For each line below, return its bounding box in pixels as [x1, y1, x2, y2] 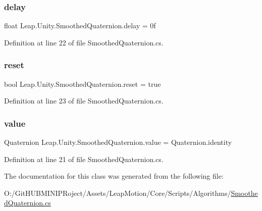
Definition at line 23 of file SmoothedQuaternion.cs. [4, 95, 164, 106]
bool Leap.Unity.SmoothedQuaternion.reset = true [4, 78, 161, 89]
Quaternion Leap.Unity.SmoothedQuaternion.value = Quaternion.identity [4, 137, 232, 147]
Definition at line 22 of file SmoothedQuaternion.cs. [4, 37, 164, 47]
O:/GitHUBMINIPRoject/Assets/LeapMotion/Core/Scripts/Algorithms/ [4, 187, 231, 198]
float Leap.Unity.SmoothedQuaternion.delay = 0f [4, 20, 156, 31]
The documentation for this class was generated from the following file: [4, 171, 224, 181]
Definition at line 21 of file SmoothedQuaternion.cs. [4, 153, 164, 164]
